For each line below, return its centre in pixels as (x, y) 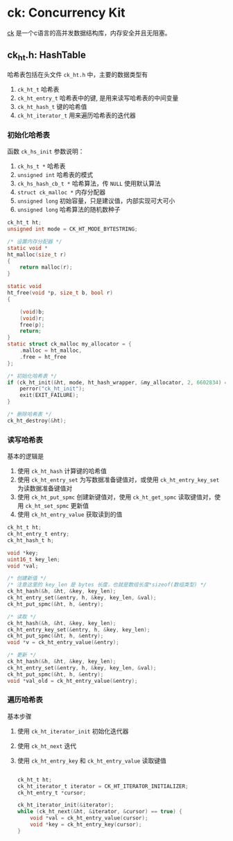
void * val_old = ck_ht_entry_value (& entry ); (72, 681)
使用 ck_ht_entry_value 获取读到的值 (70, 514)
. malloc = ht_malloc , (51, 351)
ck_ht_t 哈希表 (38, 89)
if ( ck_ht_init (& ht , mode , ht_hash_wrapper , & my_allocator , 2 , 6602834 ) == (119, 382)
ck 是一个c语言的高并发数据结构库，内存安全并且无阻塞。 (89, 33)
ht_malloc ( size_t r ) (37, 255)
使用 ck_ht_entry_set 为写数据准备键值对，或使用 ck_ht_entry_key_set (118, 479)
